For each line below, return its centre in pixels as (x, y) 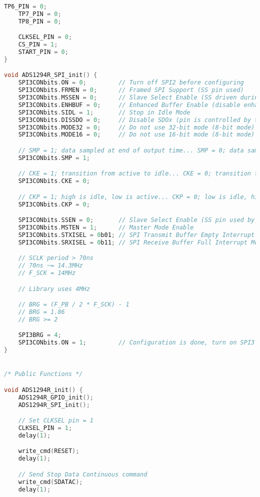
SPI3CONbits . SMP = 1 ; (54, 158)
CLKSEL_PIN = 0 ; (45, 37)
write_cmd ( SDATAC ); (50, 482)
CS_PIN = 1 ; (38, 45)
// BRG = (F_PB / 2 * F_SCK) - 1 (74, 305)
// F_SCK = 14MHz (47, 273)
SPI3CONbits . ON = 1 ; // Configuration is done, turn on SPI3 (136, 343)
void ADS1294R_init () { (43, 390)
